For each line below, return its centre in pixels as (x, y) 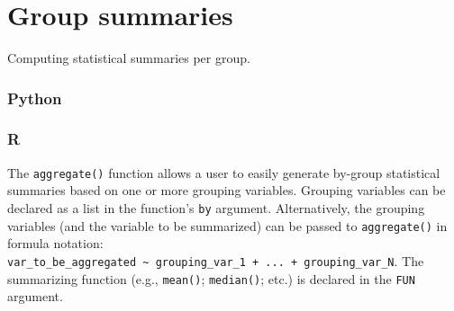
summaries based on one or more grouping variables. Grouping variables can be (227, 190)
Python (35, 98)
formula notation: (55, 243)
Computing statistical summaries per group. (129, 58)
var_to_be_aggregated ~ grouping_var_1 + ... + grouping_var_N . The (216, 260)
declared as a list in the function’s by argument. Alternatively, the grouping (216, 208)
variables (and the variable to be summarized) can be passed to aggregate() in (227, 225)
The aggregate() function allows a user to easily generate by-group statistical (224, 172)
